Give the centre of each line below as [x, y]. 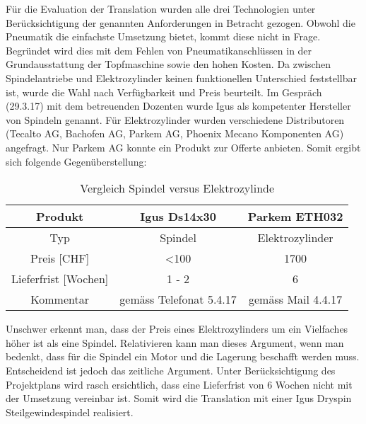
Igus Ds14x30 [178, 217]
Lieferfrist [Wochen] [60, 279]
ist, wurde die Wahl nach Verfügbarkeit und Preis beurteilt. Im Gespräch [164, 92]
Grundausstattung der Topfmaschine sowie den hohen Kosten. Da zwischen [169, 64]
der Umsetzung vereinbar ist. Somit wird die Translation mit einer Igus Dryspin [179, 398]
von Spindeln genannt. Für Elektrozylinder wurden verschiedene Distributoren [175, 119]
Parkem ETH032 [295, 217]
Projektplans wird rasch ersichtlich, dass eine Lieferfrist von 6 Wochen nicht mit [179, 384]
